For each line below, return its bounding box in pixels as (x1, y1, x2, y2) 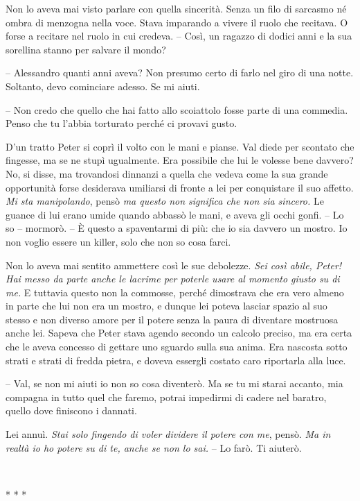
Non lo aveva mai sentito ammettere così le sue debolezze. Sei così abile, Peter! (6, 257, 342, 272)
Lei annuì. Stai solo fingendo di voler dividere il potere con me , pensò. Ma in (6, 427, 331, 441)
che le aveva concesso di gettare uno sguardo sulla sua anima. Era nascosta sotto (6, 339, 348, 354)
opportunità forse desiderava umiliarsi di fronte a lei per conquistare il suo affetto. (6, 180, 354, 194)
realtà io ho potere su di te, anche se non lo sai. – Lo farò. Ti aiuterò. (6, 440, 302, 455)
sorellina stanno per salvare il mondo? (6, 42, 166, 56)
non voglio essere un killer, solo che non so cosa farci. (6, 234, 231, 248)
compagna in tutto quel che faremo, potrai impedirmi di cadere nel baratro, (6, 389, 327, 404)
